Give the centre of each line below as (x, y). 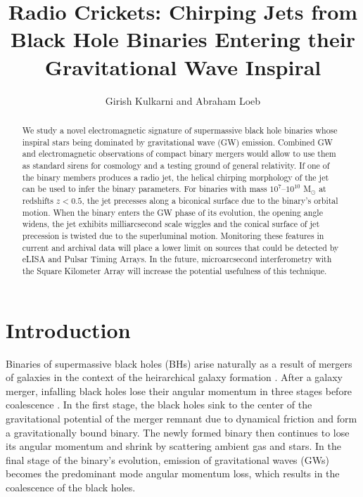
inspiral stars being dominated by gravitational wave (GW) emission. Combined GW (178, 142)
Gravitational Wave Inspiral (183, 66)
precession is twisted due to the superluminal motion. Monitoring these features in (173, 236)
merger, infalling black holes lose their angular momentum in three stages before (179, 390)
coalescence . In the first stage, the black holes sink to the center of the (159, 405)
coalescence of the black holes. (71, 487)
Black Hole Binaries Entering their (183, 39)
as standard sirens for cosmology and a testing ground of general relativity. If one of (176, 165)
